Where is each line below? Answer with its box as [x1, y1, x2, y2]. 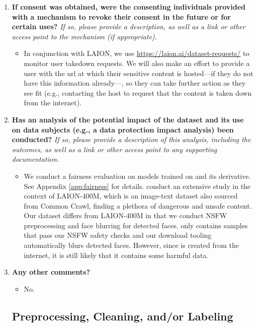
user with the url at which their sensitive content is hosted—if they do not [24, 68, 253, 78]
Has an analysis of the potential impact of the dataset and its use [12, 114, 244, 124]
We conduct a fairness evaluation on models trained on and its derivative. [24, 170, 251, 181]
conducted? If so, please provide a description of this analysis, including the [12, 134, 251, 145]
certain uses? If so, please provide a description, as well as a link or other [12, 21, 245, 32]
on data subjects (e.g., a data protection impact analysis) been [12, 124, 234, 135]
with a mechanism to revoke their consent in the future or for [12, 11, 231, 22]
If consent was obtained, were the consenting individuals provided [12, 2, 246, 12]
